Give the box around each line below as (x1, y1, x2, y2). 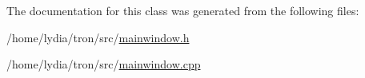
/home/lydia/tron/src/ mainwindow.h (6, 29, 190, 45)
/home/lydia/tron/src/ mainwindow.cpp (6, 56, 201, 72)
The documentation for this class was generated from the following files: (6, 2, 359, 18)
